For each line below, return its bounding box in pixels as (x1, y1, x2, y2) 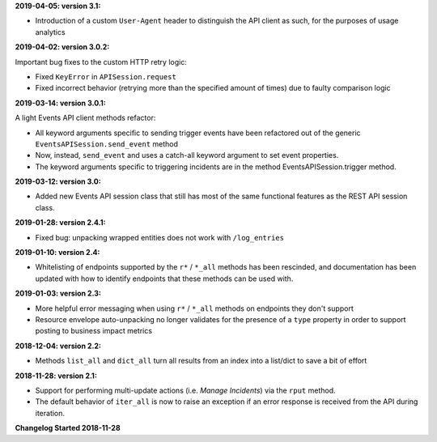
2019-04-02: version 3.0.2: (15, 42, 110, 52)
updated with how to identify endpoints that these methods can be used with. (35, 274, 294, 283)
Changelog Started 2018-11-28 (15, 423, 121, 433)
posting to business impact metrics (35, 326, 153, 336)
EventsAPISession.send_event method (35, 138, 178, 149)
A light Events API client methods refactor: (15, 113, 156, 123)
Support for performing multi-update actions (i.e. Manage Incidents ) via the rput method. (35, 385, 336, 395)
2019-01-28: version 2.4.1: (15, 218, 106, 227)
